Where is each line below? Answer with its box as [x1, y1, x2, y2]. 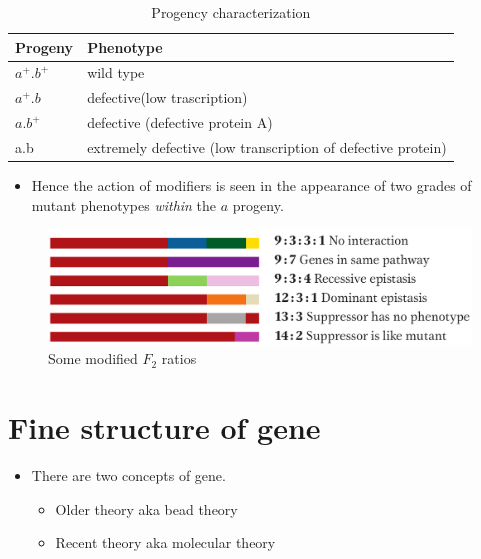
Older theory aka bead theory [55, 498, 238, 519]
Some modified [48, 348, 138, 369]
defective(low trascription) [87, 87, 248, 108]
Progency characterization [151, 2, 311, 22]
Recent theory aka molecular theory [55, 532, 276, 553]
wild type [87, 62, 145, 83]
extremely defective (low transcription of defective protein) [87, 136, 447, 157]
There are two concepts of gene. [31, 465, 226, 486]
